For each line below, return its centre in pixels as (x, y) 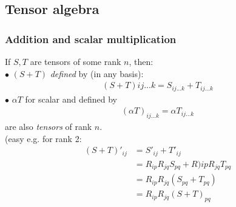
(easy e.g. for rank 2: (43, 138)
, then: (141, 61)
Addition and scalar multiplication (91, 39)
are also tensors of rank (49, 127)
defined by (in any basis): (97, 73)
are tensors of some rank (76, 61)
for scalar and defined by (71, 99)
